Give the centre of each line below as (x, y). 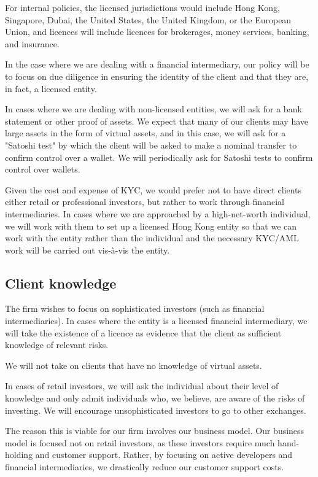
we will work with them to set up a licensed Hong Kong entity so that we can (151, 226)
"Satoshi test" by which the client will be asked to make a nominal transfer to (151, 145)
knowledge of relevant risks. (57, 345)
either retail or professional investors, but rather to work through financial (145, 202)
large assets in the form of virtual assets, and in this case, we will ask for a (145, 133)
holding (19, 455)
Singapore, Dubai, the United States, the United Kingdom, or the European (148, 19)
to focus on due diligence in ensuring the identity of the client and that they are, (157, 76)
